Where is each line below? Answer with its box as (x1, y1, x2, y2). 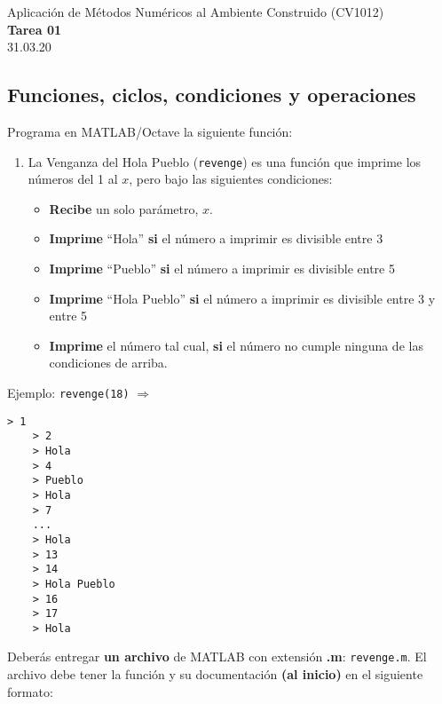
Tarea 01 (7, 20, 61, 38)
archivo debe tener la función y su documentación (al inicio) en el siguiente (7, 665, 423, 684)
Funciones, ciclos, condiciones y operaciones (7, 81, 416, 108)
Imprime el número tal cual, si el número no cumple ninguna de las (49, 336, 423, 354)
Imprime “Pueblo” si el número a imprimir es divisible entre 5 (49, 259, 395, 278)
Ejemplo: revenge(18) (7, 383, 130, 401)
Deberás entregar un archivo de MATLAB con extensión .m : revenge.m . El (7, 647, 427, 666)
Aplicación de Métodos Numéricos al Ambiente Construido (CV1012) (7, 3, 384, 20)
